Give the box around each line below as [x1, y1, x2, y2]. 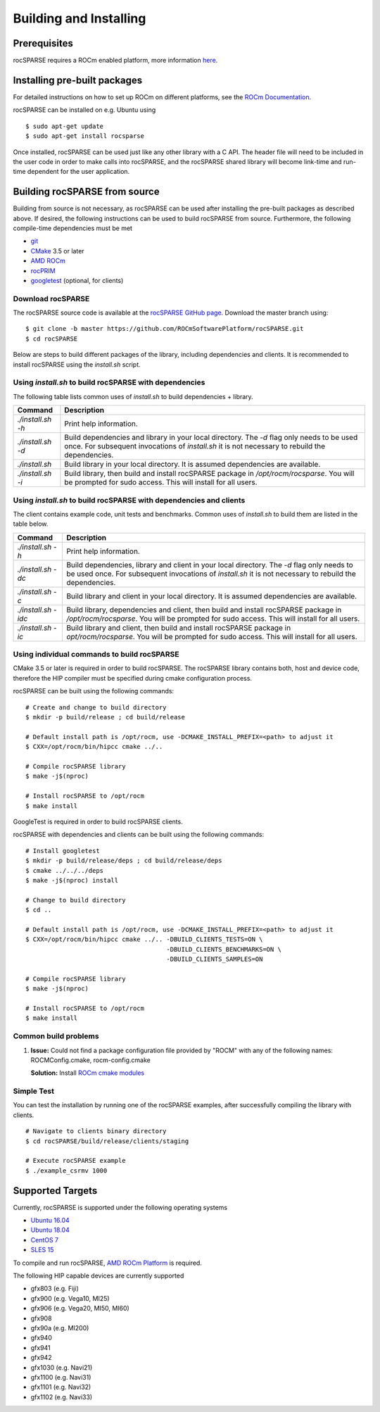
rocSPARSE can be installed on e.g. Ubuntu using [13, 106, 156, 114]
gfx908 [30, 1313, 52, 1323]
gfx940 [30, 1334, 52, 1342]
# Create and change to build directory [25, 703, 167, 711]
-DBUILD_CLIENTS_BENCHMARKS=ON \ [166, 945, 281, 953]
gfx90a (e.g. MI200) [30, 1323, 89, 1332]
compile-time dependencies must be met [13, 224, 133, 232]
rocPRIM [30, 266, 56, 275]
